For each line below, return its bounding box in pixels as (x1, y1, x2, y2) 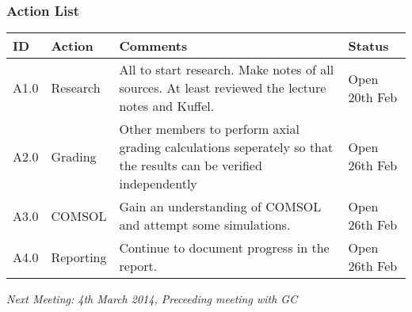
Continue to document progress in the (119, 238, 330, 257)
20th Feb (348, 87, 398, 106)
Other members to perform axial (119, 120, 299, 139)
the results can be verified (119, 156, 262, 175)
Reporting (51, 247, 107, 266)
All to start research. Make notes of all (119, 60, 334, 79)
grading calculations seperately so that (119, 138, 334, 157)
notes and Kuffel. (119, 97, 215, 116)
